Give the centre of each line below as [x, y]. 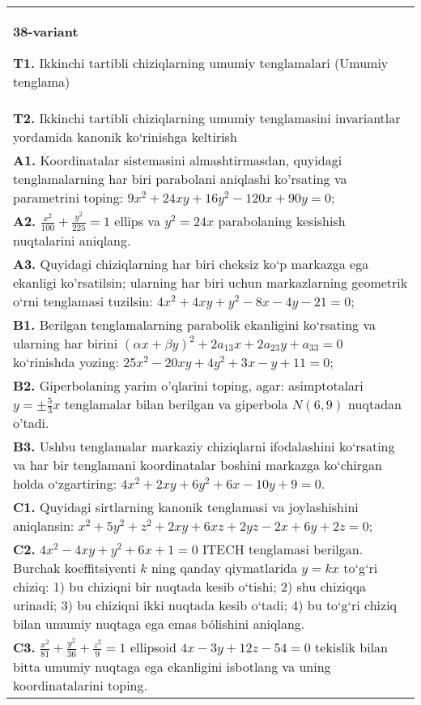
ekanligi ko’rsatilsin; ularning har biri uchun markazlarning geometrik [210, 282]
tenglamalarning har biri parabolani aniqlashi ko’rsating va [180, 179]
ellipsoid [153, 647]
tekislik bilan [351, 647]
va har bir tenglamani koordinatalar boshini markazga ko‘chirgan [198, 465]
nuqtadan [375, 404]
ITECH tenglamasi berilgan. [283, 549]
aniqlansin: [44, 526]
